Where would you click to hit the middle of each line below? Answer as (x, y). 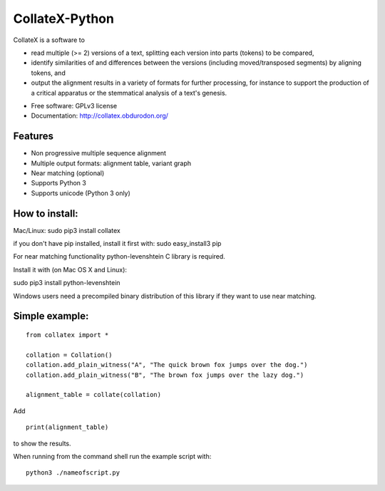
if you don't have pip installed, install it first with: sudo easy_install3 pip (117, 244)
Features (33, 136)
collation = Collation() (69, 355)
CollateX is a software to (49, 40)
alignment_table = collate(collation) (94, 395)
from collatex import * (67, 335)
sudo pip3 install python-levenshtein (67, 283)
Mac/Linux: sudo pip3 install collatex (67, 230)
